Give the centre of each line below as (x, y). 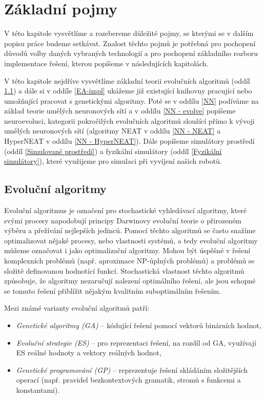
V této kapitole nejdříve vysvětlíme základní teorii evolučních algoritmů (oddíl (127, 80)
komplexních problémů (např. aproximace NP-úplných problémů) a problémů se (129, 261)
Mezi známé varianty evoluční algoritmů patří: (77, 308)
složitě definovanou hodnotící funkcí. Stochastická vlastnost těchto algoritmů (124, 270)
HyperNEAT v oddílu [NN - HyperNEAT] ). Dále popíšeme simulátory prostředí (129, 141)
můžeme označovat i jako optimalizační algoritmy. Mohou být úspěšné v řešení (127, 250)
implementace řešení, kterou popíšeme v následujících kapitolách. (106, 63)
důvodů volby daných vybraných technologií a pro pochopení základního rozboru (131, 53)
